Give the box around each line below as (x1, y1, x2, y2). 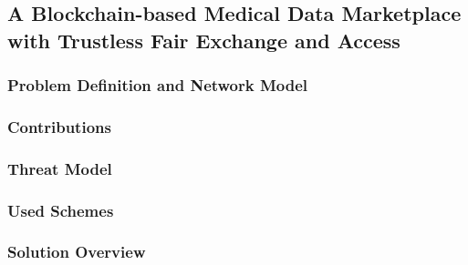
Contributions (7, 115, 111, 138)
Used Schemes (7, 199, 114, 221)
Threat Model (7, 157, 112, 179)
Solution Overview (7, 240, 146, 263)
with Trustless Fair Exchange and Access (7, 25, 400, 54)
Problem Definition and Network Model (7, 74, 308, 97)
